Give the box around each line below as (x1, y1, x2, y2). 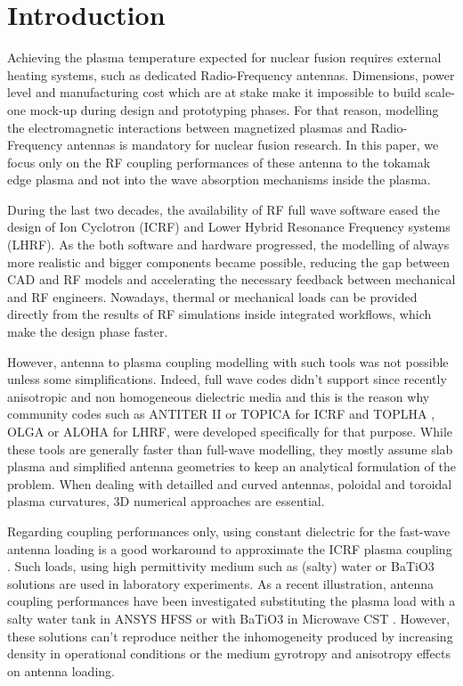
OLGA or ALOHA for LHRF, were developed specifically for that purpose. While (7, 422, 453, 440)
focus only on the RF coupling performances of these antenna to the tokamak (7, 152, 431, 171)
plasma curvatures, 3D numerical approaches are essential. (7, 492, 325, 510)
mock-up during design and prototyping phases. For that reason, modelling (29, 100, 439, 118)
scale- (425, 83, 455, 102)
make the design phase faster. (7, 323, 168, 341)
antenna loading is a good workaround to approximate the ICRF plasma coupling (7, 539, 452, 558)
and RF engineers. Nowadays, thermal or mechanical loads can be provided (7, 287, 418, 306)
